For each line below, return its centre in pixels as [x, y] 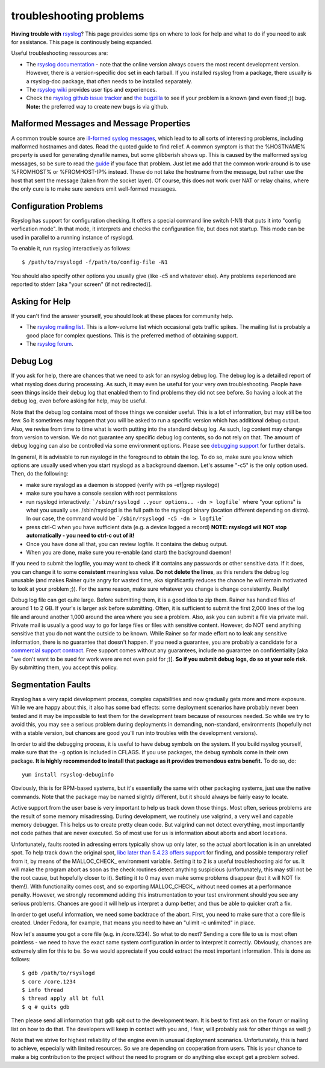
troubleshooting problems [78, 16]
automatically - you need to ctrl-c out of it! [80, 536]
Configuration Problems [57, 206]
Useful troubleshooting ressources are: [60, 53]
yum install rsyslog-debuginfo [68, 775]
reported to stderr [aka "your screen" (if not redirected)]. [82, 284]
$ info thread [42, 990]
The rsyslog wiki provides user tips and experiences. [92, 89]
